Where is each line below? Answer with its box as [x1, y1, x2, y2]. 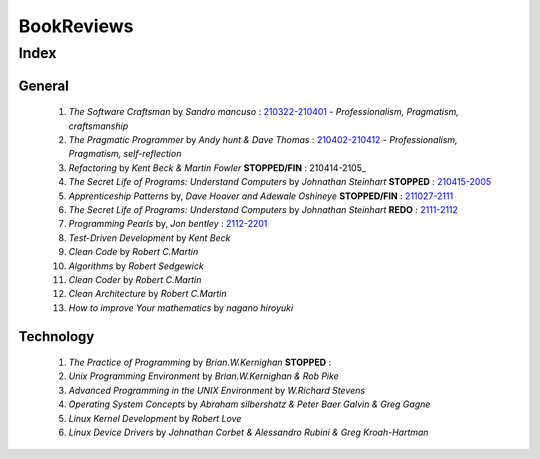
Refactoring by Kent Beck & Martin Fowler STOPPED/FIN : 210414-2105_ [68, 161, 367, 174]
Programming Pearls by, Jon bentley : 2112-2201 [68, 218, 268, 230]
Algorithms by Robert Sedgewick [68, 260, 204, 272]
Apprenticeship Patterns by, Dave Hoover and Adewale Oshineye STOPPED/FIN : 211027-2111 [68, 190, 454, 202]
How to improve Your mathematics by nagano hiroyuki [68, 301, 294, 314]
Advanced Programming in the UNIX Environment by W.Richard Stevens [68, 384, 365, 396]
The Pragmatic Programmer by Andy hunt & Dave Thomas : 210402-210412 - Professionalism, [68, 134, 459, 145]
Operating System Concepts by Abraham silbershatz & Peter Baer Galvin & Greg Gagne [68, 398, 431, 410]
